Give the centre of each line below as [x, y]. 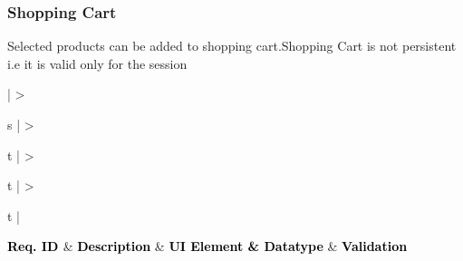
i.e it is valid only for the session [97, 63]
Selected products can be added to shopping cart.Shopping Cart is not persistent [232, 46]
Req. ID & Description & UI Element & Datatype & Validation [207, 246]
